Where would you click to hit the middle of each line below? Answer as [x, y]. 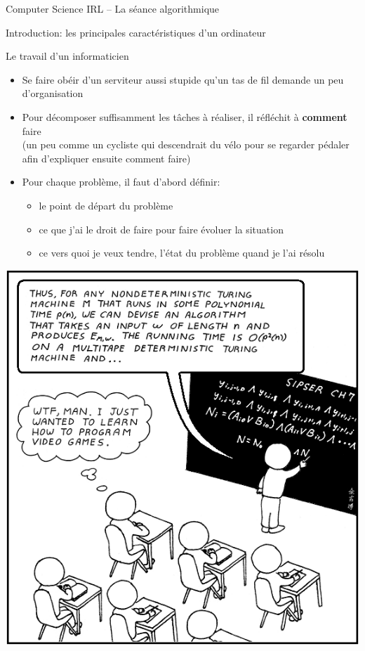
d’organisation [53, 93]
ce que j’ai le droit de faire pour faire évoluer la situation [161, 229]
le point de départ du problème [106, 205]
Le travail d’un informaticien [67, 56]
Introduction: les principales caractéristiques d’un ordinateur [136, 32]
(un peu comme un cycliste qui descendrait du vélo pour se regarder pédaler [186, 144]
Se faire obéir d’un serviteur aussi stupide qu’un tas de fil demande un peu [183, 79]
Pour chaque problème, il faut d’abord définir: [121, 182]
